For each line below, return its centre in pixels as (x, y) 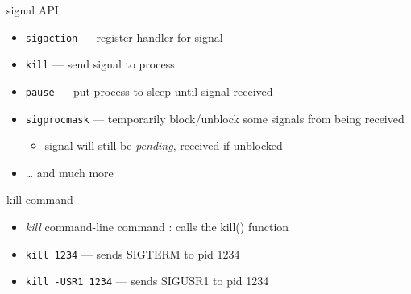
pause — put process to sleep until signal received (149, 91)
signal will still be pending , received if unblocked (164, 145)
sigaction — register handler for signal (124, 37)
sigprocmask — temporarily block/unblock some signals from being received (215, 118)
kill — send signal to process (100, 64)
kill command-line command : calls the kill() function (157, 226)
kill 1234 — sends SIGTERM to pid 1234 (133, 253)
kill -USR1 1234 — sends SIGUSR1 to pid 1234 (147, 281)
